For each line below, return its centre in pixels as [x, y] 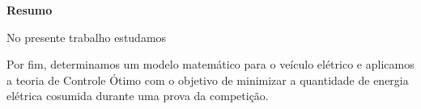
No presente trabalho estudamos [87, 37]
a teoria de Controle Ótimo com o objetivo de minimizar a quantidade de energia [208, 80]
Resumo [30, 10]
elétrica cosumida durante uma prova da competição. [138, 96]
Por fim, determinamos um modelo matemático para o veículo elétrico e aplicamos [210, 64]
